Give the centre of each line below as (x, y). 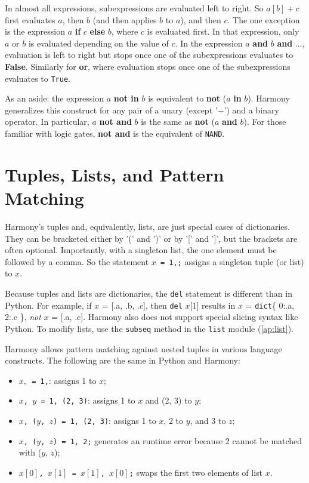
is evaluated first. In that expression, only (223, 31)
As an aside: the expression (54, 98)
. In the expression (209, 43)
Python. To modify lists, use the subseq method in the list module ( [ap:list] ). (149, 328)
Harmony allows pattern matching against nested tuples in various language (143, 348)
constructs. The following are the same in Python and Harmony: (123, 360)
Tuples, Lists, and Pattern (115, 174)
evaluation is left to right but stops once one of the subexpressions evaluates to (149, 55)
